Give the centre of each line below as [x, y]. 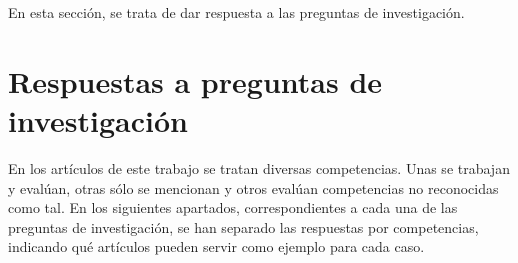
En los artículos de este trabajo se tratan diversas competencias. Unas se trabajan [259, 167]
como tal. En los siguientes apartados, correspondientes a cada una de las [233, 207]
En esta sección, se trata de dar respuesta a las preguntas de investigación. [236, 12]
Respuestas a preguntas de [195, 80]
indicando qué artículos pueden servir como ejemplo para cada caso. [216, 246]
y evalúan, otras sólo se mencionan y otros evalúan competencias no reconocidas [253, 187]
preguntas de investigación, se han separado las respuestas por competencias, [243, 226]
